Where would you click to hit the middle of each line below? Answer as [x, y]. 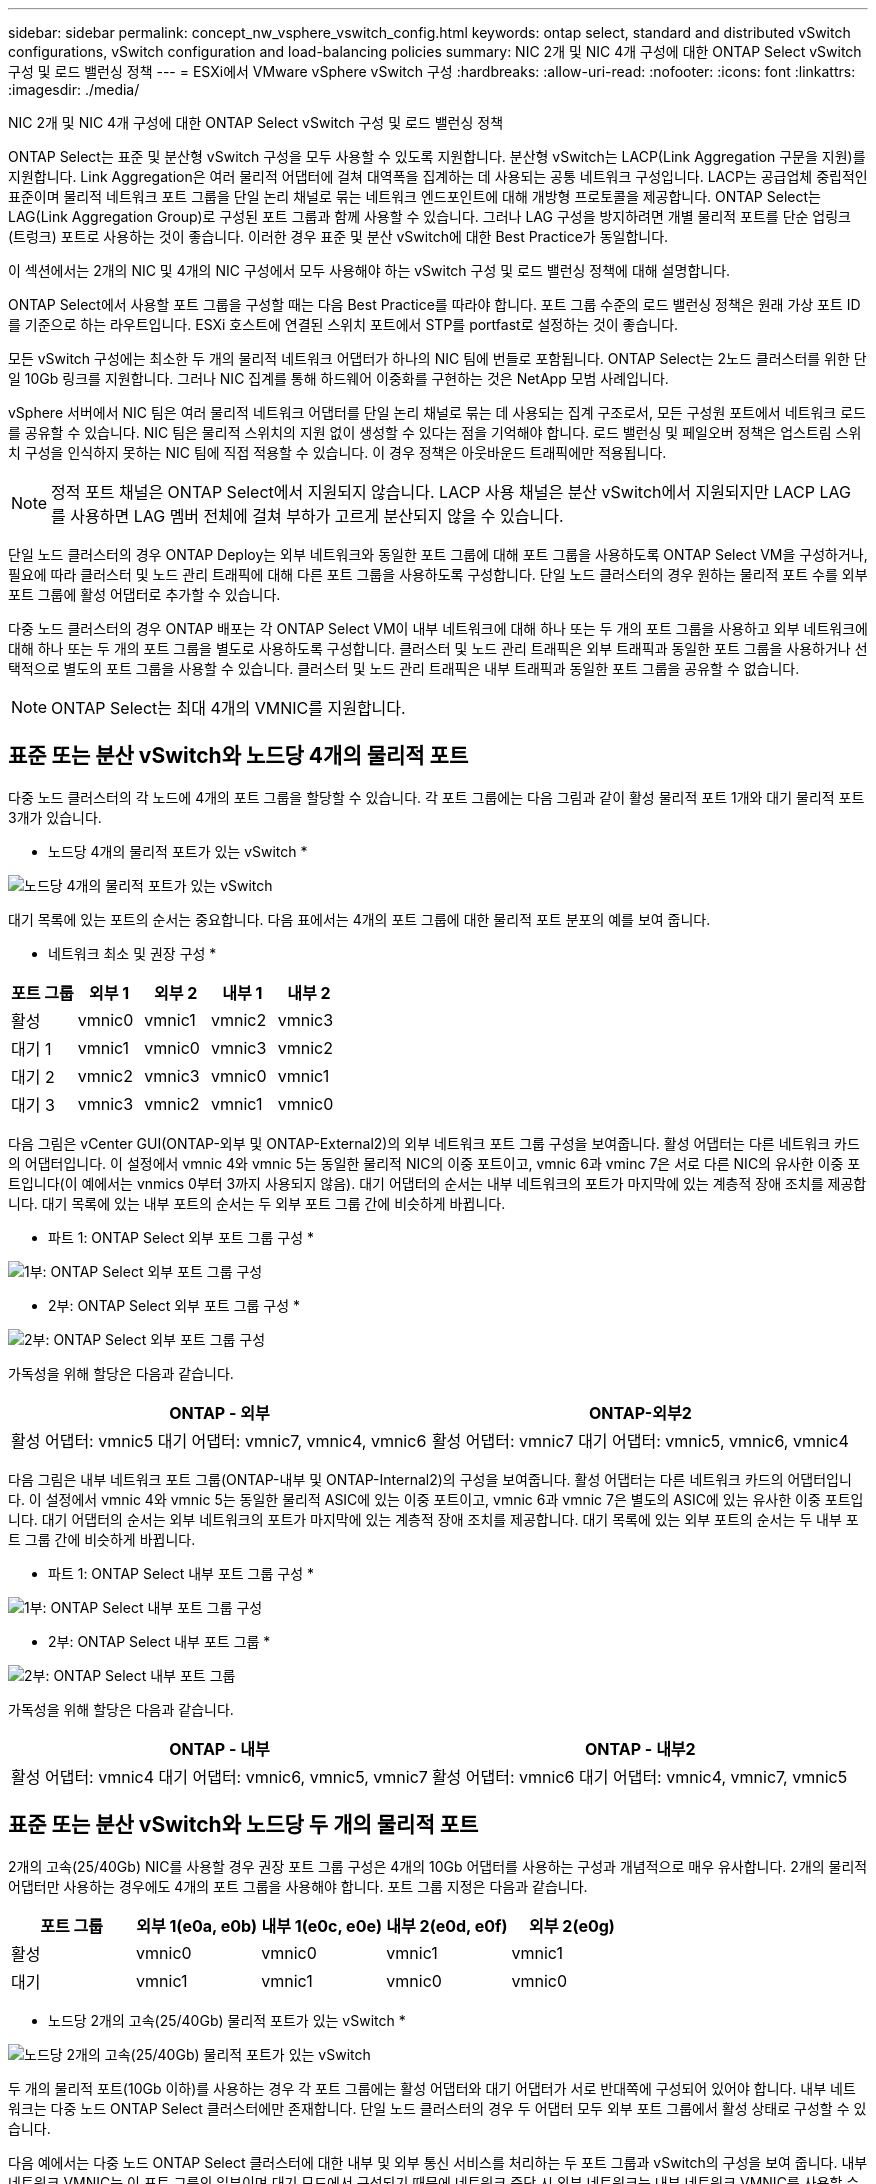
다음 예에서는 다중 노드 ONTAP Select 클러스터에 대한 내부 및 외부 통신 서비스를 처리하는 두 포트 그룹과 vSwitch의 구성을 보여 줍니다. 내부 [438, 2162]
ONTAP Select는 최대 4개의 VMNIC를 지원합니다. [228, 708]
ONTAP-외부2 [640, 1412]
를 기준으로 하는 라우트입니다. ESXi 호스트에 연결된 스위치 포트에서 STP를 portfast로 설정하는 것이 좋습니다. [343, 324]
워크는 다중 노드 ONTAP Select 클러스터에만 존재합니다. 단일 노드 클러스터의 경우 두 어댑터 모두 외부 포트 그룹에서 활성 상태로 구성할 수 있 [437, 2108]
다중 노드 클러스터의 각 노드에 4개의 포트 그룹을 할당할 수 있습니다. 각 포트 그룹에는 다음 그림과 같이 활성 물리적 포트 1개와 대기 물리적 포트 [436, 797]
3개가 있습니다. [55, 817]
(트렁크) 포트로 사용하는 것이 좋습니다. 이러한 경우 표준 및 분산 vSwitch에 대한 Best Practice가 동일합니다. [338, 236]
